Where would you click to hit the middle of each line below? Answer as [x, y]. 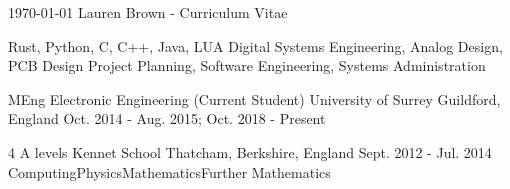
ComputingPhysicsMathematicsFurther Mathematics [169, 171]
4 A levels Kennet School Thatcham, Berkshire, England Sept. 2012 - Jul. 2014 [250, 151]
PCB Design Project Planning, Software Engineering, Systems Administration [247, 65]
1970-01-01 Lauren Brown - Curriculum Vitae [148, 12]
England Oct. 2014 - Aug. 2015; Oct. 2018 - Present [167, 118]
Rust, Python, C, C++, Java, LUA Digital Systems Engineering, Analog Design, [255, 45]
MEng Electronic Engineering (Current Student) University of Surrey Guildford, [254, 98]
